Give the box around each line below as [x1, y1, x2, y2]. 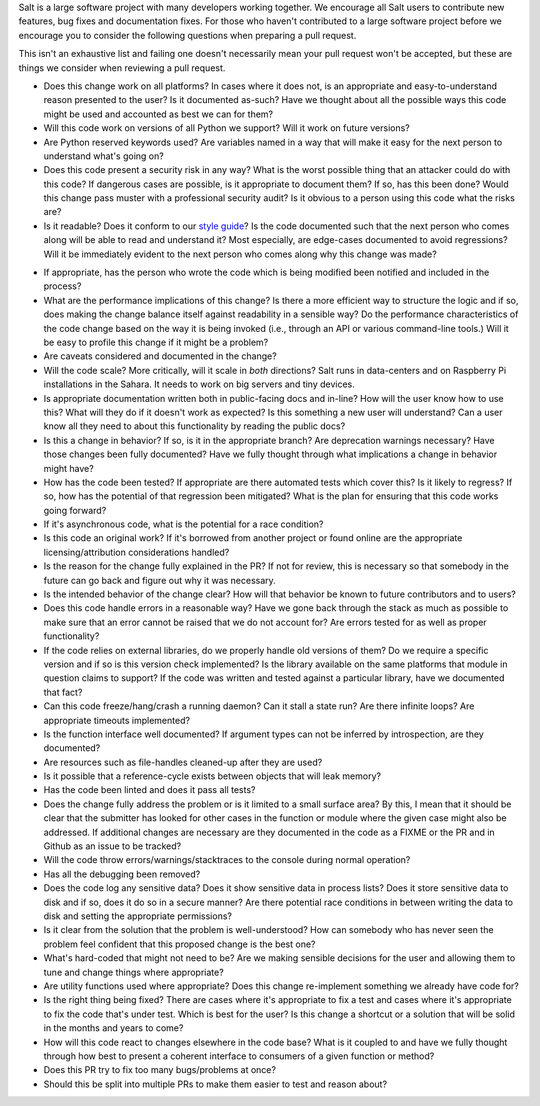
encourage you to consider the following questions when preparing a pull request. [18, 29, 357, 41]
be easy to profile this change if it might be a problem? [43, 336, 269, 348]
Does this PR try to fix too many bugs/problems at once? [43, 1064, 277, 1076]
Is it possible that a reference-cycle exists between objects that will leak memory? [43, 770, 382, 782]
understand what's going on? [43, 150, 164, 162]
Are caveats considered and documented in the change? [43, 350, 277, 362]
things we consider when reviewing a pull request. [18, 61, 226, 74]
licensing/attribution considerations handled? [43, 546, 230, 558]
